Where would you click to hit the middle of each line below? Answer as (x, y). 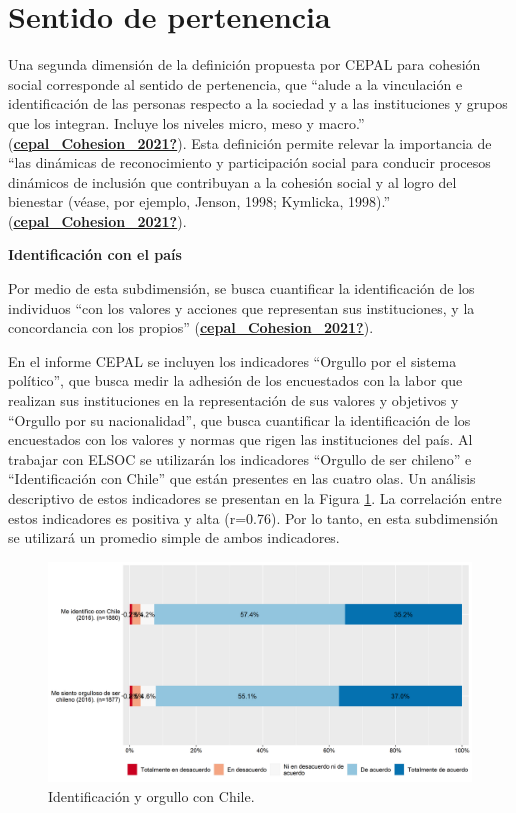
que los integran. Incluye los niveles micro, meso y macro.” (186, 122)
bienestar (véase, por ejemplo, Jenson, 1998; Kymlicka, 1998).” (199, 201)
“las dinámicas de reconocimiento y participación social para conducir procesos (249, 162)
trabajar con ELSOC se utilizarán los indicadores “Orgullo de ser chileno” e (240, 458)
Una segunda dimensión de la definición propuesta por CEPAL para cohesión (244, 64)
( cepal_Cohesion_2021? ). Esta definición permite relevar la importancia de (250, 142)
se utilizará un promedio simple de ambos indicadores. (174, 537)
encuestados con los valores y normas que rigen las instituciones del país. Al (240, 439)
